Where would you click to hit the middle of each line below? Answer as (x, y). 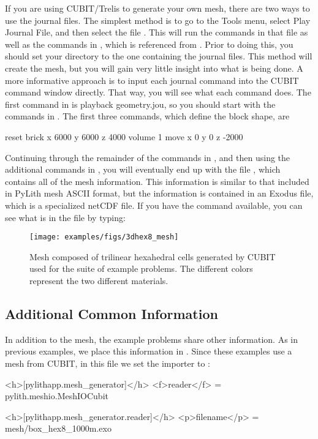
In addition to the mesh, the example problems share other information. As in (152, 339)
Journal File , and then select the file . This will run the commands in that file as (157, 32)
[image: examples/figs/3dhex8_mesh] (104, 237)
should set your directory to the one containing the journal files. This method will (159, 56)
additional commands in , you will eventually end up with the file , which (143, 169)
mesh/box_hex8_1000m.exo (58, 428)
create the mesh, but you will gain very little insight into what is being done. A (154, 68)
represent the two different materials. (99, 280)
